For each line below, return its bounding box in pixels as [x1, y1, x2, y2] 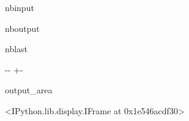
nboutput [5, 21, 40, 34]
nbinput [5, 1, 34, 14]
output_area [5, 84, 53, 96]
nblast [5, 42, 28, 55]
